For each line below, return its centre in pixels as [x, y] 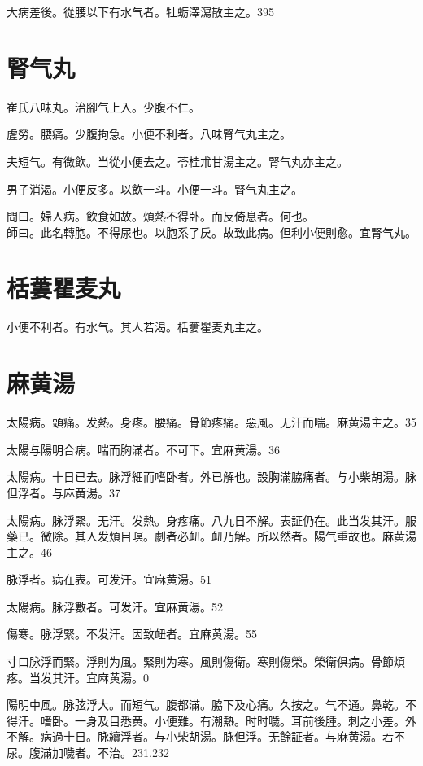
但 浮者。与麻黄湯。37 [63, 492]
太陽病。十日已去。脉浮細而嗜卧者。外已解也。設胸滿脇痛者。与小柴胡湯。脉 [211, 477]
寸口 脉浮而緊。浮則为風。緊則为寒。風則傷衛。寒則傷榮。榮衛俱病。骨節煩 [206, 661]
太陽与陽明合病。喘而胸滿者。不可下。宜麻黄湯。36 [143, 449]
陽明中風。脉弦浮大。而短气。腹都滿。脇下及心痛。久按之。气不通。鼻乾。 [206, 705]
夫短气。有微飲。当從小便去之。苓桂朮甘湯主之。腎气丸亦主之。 [177, 161]
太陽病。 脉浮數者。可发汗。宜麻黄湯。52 [115, 606]
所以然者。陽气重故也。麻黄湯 [336, 536]
